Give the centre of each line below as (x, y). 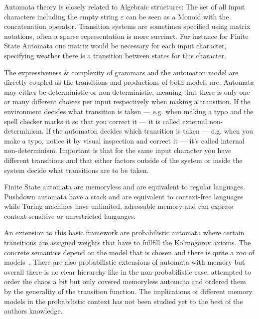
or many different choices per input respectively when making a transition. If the (127, 101)
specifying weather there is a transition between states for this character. (115, 55)
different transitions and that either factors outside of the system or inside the (123, 160)
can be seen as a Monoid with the (178, 16)
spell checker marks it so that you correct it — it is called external (106, 121)
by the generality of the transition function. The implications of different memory (128, 291)
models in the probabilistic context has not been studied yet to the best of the (124, 301)
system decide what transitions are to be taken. (76, 170)
